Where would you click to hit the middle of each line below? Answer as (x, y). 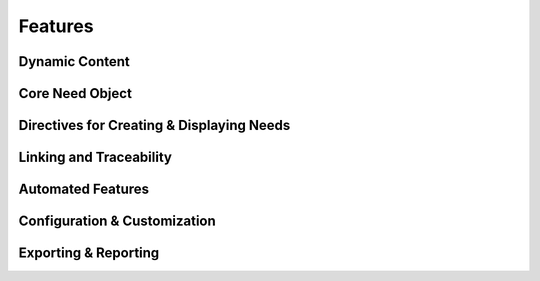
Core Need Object (75, 93)
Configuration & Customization (117, 221)
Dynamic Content (74, 61)
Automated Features (84, 189)
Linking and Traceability (95, 157)
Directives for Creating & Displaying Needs (154, 125)
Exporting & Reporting (89, 253)
